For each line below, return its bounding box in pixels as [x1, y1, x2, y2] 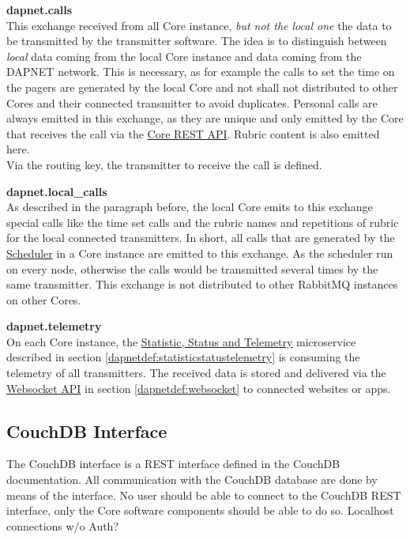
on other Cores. [6, 291, 81, 308]
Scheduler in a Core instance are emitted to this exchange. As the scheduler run [6, 244, 393, 261]
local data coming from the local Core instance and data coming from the [6, 47, 362, 64]
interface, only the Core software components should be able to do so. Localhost [6, 502, 394, 519]
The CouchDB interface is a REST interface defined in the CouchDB [6, 455, 340, 472]
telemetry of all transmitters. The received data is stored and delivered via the [6, 364, 386, 381]
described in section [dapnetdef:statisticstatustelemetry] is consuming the [6, 349, 360, 365]
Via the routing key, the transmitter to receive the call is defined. [6, 156, 322, 172]
